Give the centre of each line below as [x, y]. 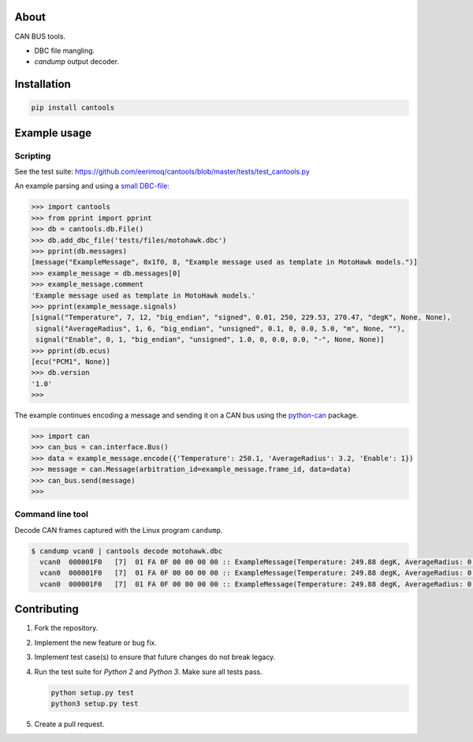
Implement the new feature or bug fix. [96, 643]
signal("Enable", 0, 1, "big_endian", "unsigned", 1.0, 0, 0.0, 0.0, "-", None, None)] [210, 340]
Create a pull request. [69, 724]
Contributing [47, 609]
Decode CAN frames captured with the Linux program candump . [119, 530]
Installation [43, 84]
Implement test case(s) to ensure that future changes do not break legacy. [155, 657]
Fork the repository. [66, 628]
